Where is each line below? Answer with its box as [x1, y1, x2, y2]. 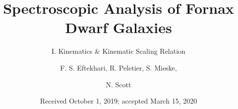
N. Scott [106, 79, 131, 89]
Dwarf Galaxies [65, 17, 172, 37]
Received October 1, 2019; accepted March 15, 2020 [40, 96, 197, 106]
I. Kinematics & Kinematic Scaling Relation [52, 46, 185, 56]
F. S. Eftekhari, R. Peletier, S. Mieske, [60, 62, 177, 73]
